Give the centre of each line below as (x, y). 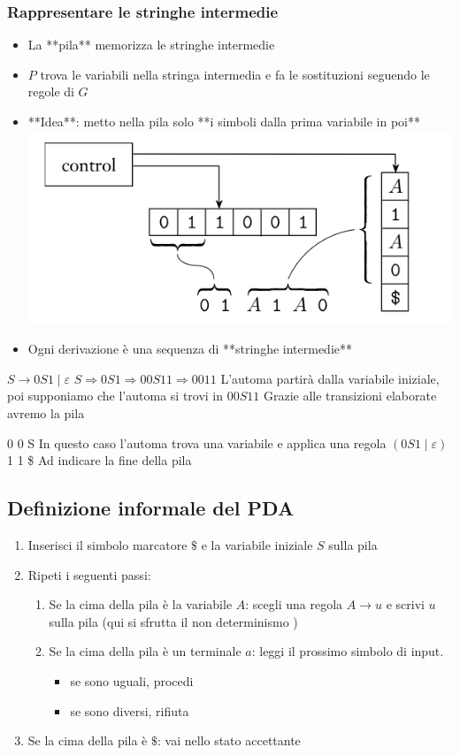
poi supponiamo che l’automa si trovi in (115, 396)
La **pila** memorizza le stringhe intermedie (151, 45)
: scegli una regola (294, 604)
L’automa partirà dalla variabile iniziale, (330, 378)
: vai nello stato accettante (229, 740)
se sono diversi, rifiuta (130, 710)
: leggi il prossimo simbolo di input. (348, 651)
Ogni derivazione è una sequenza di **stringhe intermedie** (190, 349)
